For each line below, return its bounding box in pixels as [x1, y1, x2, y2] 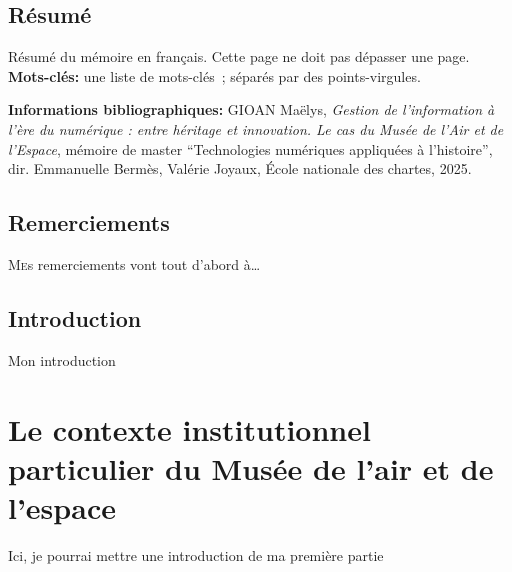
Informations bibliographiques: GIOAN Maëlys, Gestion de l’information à [8, 99, 495, 120]
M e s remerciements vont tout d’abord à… [8, 253, 261, 274]
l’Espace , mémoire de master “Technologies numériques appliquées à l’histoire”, [8, 138, 493, 159]
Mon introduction [8, 349, 116, 370]
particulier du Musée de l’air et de [8, 447, 494, 488]
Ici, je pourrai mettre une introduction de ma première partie [8, 544, 384, 565]
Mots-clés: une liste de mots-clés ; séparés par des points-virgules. [8, 65, 421, 86]
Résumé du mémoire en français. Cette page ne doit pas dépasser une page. [8, 46, 470, 67]
